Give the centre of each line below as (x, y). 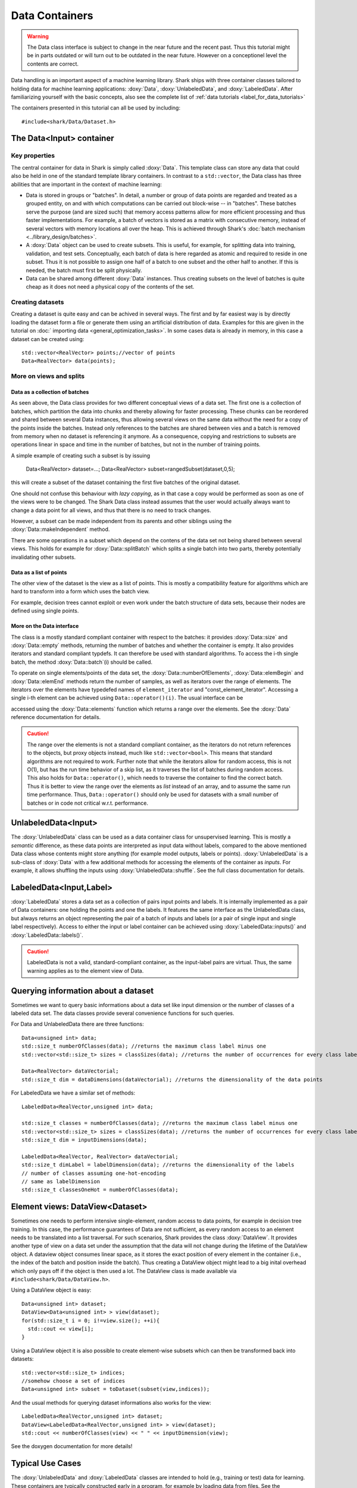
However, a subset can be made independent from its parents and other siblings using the (121, 521)
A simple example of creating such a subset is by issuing (81, 455)
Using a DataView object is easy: (51, 1290)
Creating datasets (37, 302)
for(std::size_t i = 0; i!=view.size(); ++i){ (91, 1320)
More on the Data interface (45, 626)
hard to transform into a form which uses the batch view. (80, 592)
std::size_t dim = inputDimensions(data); (84, 1140)
